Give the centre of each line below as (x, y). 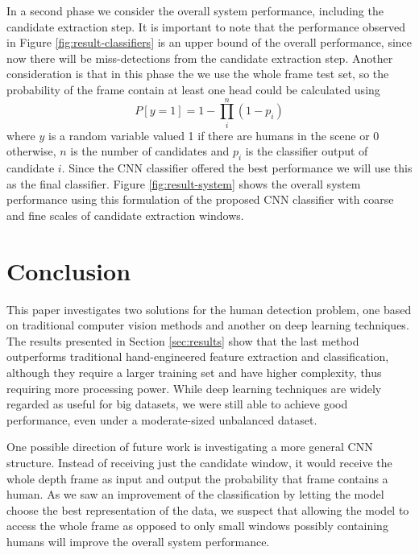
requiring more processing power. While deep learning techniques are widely (194, 388)
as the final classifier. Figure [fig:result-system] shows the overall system (184, 183)
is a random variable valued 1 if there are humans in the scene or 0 (214, 135)
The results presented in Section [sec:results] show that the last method (183, 340)
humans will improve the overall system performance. (138, 541)
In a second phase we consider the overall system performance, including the (195, 10)
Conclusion (69, 270)
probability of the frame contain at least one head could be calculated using (193, 89)
